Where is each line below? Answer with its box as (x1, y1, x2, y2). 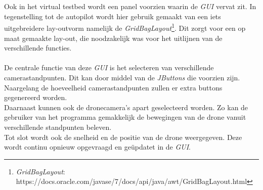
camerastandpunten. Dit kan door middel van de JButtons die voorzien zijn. (4, 72, 240, 82)
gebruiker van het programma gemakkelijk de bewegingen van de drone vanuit (4, 112, 246, 122)
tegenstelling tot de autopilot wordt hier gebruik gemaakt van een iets (4, 11, 221, 21)
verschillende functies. (4, 42, 72, 53)
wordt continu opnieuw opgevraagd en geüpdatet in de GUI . (4, 141, 191, 152)
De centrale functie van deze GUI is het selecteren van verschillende (4, 62, 214, 73)
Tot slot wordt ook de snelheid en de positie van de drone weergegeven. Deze (4, 131, 242, 142)
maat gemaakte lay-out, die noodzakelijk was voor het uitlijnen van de (4, 32, 223, 43)
